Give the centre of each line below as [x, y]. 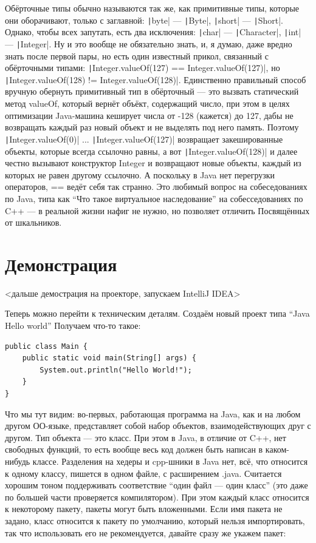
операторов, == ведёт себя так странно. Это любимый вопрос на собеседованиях [156, 187]
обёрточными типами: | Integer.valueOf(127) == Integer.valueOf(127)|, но [143, 68]
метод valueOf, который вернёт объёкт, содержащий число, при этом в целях [147, 103]
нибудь [18, 461]
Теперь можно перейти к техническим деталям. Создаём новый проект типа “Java [157, 313]
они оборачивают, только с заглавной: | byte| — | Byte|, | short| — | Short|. [144, 20]
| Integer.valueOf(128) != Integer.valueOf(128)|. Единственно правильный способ [156, 79]
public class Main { [46, 346]
